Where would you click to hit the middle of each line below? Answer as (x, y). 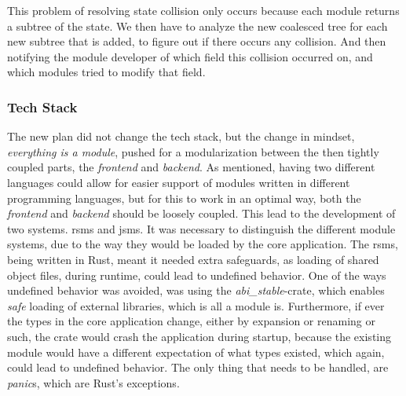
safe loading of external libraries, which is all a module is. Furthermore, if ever (196, 305)
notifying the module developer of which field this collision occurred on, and (190, 56)
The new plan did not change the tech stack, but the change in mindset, (181, 136)
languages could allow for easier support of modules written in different (179, 182)
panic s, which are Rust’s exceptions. (93, 382)
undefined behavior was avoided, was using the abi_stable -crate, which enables (196, 290)
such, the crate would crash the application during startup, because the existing (199, 336)
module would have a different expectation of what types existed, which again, (196, 352)
